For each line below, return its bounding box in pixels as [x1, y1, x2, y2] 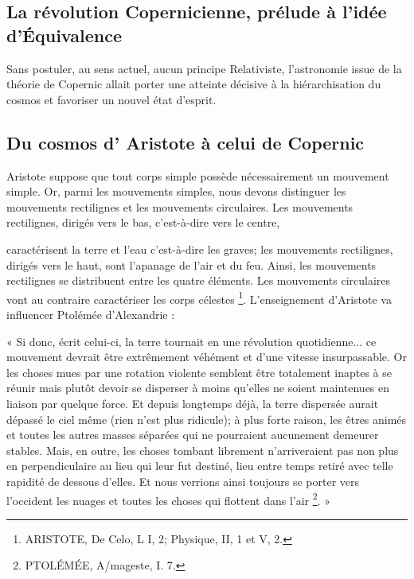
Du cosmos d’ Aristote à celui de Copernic [6, 130, 365, 154]
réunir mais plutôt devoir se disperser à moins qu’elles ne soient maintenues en [6, 379, 390, 396]
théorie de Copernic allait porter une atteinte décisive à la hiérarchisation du [6, 76, 381, 92]
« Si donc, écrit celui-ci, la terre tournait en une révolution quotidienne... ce [6, 332, 377, 349]
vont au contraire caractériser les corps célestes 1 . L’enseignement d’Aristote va [6, 288, 392, 307]
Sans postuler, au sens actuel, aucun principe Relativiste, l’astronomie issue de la [6, 60, 402, 76]
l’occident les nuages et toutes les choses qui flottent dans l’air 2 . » [6, 489, 330, 508]
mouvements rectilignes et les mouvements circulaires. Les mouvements [6, 198, 353, 215]
